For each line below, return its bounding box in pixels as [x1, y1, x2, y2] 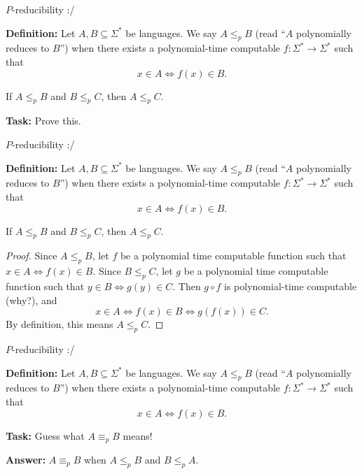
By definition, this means [6, 317, 113, 331]
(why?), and [6, 292, 57, 307]
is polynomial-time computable [224, 278, 357, 293]
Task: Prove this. [6, 113, 81, 128]
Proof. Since [6, 248, 57, 263]
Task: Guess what [6, 428, 85, 443]
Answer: [6, 452, 46, 466]
